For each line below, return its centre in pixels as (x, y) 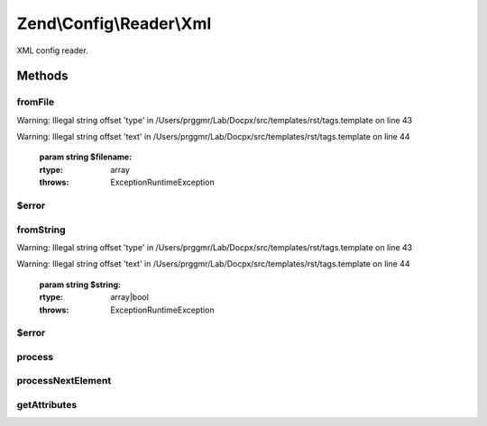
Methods (42, 76)
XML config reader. (53, 50)
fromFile (35, 102)
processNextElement (64, 381)
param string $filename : (86, 157)
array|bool (129, 297)
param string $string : (80, 285)
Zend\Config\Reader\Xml (114, 23)
